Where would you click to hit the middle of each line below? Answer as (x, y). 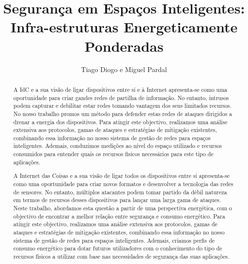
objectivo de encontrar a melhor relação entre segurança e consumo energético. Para (119, 216)
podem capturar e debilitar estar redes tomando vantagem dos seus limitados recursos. (122, 106)
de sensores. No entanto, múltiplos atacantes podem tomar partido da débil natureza (120, 192)
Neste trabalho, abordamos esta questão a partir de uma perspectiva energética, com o (123, 208)
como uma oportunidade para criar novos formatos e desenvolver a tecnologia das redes (123, 184)
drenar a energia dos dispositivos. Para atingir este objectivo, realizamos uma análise (120, 122)
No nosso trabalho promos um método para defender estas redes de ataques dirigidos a (123, 113)
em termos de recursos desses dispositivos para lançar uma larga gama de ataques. (117, 200)
